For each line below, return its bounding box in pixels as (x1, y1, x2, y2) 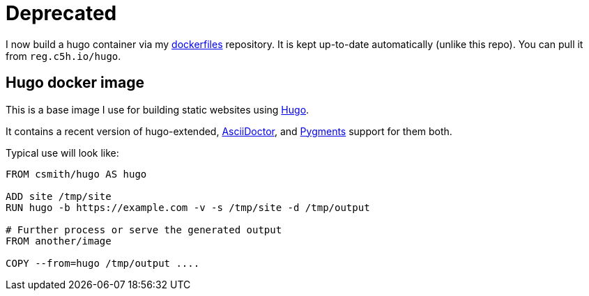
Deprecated (6, 1, 117, 25)
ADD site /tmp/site (6, 190, 112, 202)
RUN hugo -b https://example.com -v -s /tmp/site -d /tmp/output (6, 201, 370, 213)
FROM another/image (6, 235, 112, 247)
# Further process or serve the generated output (6, 224, 282, 235)
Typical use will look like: (6, 146, 119, 159)
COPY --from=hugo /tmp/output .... (6, 257, 200, 269)
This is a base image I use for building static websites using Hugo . (6, 103, 309, 116)
